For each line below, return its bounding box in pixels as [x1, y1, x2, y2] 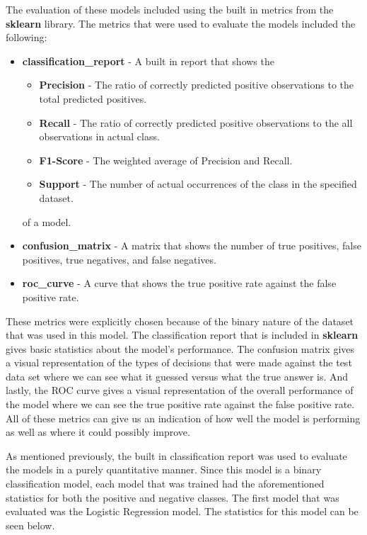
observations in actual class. [39, 129, 160, 144]
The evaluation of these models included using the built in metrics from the [6, 2, 334, 16]
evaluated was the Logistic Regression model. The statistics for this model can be [6, 504, 359, 519]
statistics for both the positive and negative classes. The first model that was [6, 490, 339, 505]
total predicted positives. [39, 91, 147, 106]
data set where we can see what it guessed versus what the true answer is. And [6, 368, 349, 383]
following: [6, 30, 47, 45]
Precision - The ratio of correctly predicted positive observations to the [39, 77, 354, 92]
